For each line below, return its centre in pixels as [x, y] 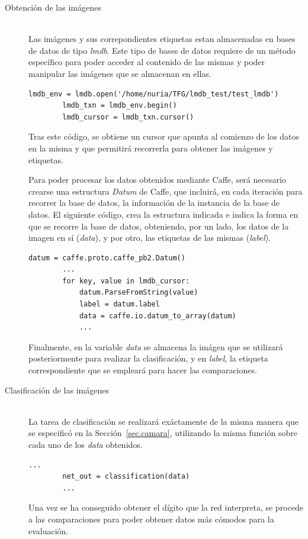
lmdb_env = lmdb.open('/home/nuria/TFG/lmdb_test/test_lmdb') [154, 94]
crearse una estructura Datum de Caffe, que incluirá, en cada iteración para [166, 191]
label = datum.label [119, 304]
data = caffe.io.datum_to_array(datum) [158, 316]
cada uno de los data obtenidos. [86, 444]
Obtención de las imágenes [53, 7]
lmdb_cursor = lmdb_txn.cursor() [128, 117]
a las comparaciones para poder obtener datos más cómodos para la [151, 519]
